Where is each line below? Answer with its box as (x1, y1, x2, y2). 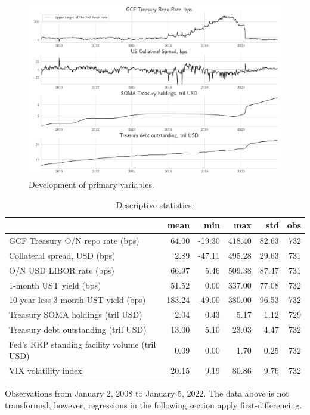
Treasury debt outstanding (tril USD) (9, 323, 147, 336)
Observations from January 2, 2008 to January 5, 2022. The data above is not (5, 387, 289, 399)
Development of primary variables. (29, 178, 154, 190)
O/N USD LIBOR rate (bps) (9, 264, 115, 276)
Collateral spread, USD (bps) (9, 249, 116, 261)
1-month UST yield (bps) (9, 278, 101, 291)
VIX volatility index (9, 364, 82, 377)
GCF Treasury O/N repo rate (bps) (9, 234, 139, 246)
